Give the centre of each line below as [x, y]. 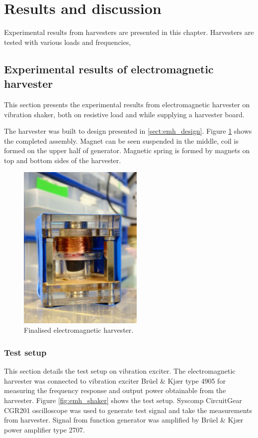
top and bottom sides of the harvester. [63, 160]
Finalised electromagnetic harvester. [79, 330]
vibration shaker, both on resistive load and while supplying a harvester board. [124, 114]
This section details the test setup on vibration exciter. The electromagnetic [120, 371]
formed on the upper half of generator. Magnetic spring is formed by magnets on [127, 150]
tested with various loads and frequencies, [68, 42]
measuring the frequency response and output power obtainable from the [115, 390]
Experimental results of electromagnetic [109, 69]
